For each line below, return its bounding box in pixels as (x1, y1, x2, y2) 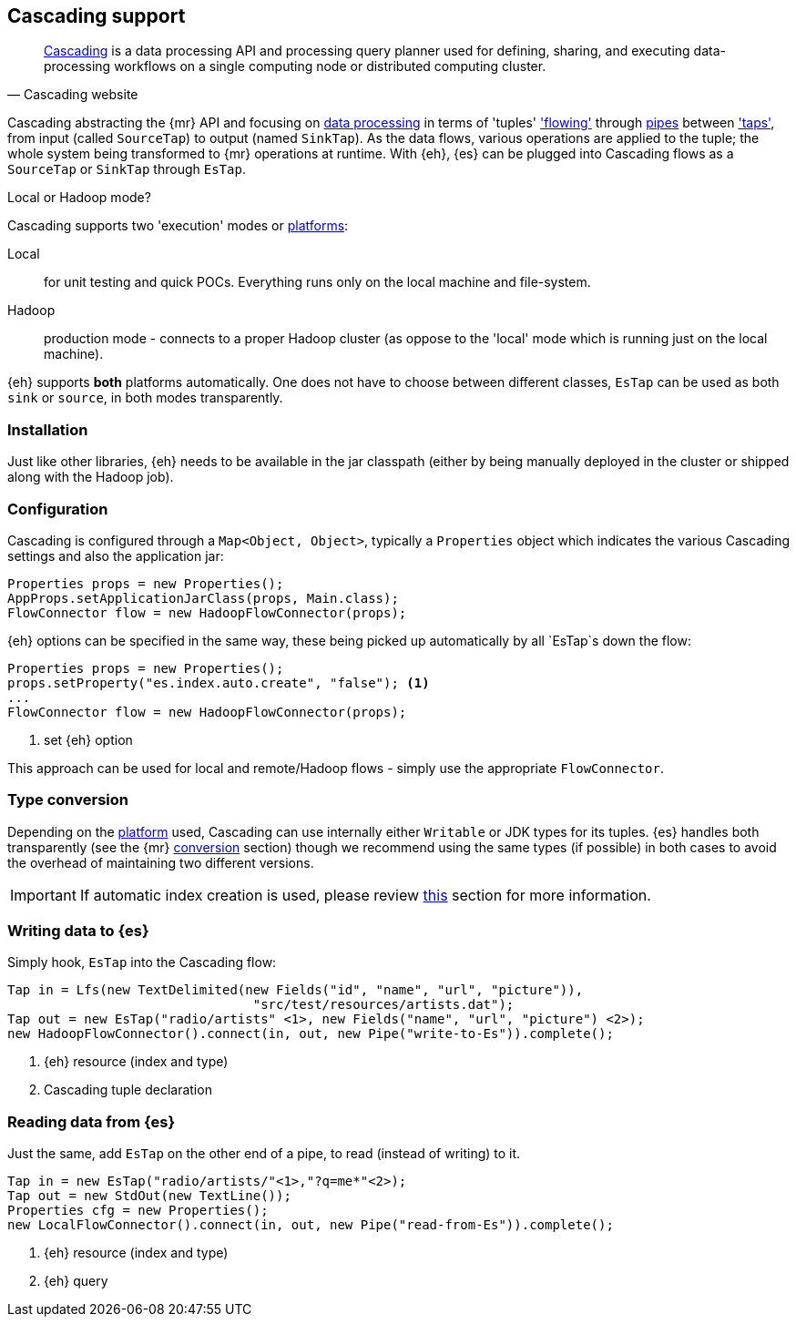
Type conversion (7, 790, 128, 810)
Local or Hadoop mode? (7, 189, 151, 206)
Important (10, 885, 77, 904)
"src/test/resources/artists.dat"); (252, 997, 515, 1013)
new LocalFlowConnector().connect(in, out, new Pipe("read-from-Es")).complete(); (7, 1217, 614, 1233)
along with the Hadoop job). (7, 469, 174, 485)
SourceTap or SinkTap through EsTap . (7, 161, 246, 178)
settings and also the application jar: (7, 547, 224, 564)
